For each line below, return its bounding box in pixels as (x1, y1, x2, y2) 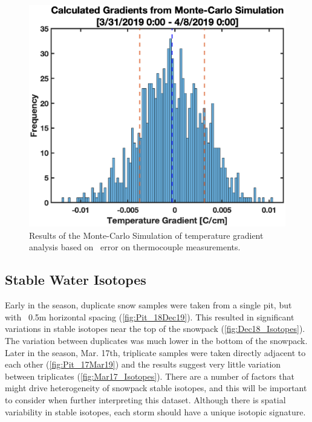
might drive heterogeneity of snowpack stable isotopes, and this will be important (5, 381, 307, 394)
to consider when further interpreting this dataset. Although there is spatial (5, 394, 286, 406)
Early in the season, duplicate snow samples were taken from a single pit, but (5, 299, 292, 311)
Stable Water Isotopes (5, 270, 146, 289)
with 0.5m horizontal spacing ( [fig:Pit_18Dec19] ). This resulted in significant (5, 310, 294, 323)
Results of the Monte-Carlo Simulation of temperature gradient (29, 229, 264, 241)
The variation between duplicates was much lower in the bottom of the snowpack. (5, 334, 308, 347)
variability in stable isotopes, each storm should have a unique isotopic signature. (5, 405, 306, 418)
